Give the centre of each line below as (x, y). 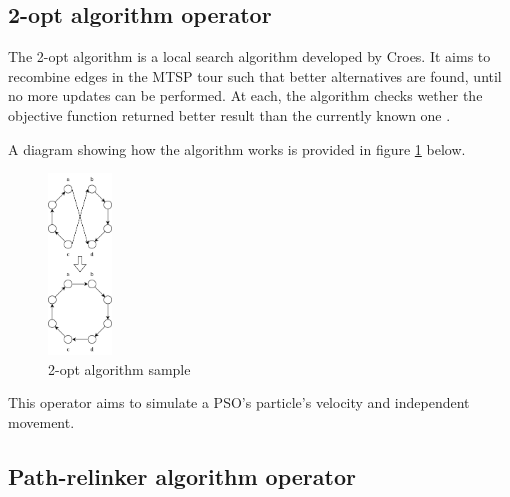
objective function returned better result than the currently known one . (229, 114)
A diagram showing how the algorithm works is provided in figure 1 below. (237, 148)
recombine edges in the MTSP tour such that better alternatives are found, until (255, 75)
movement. (41, 421)
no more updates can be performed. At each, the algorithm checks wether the (245, 95)
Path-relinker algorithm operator (182, 475)
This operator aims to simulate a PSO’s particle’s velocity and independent (239, 402)
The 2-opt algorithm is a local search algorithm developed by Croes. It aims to (249, 56)
